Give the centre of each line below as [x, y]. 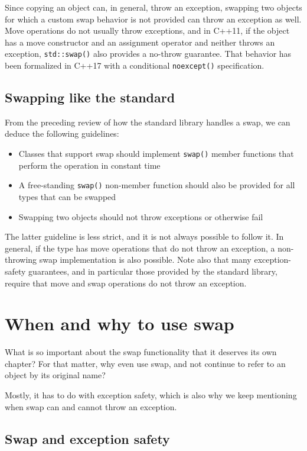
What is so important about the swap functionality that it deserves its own [141, 352]
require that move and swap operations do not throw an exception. [126, 283]
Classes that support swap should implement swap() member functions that [156, 154]
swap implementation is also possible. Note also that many [145, 260]
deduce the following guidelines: [62, 133]
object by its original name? [55, 375]
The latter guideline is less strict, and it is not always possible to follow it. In [144, 236]
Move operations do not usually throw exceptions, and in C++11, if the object [147, 30]
